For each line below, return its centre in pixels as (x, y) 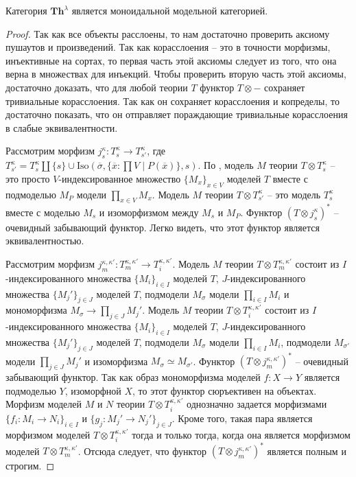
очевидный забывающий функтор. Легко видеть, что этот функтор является (163, 227)
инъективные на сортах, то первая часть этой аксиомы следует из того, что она (171, 60)
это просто (28, 178)
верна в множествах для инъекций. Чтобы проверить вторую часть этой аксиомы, (176, 74)
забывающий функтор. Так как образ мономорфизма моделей (133, 377)
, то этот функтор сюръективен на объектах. (225, 390)
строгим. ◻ (30, 466)
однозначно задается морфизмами (257, 404)
